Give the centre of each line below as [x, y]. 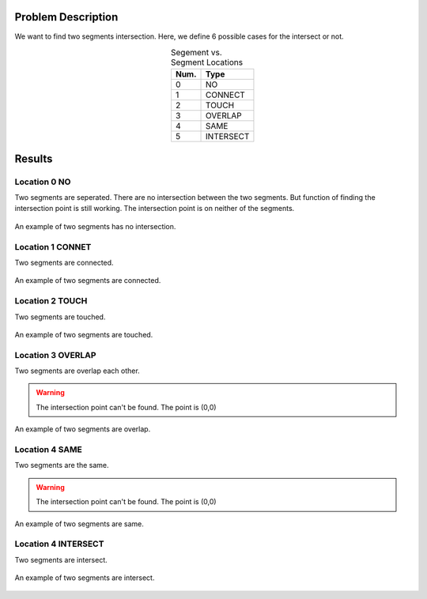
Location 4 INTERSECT [59, 544]
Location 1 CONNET [53, 247]
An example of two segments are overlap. [83, 429]
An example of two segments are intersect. [85, 578]
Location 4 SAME [48, 449]
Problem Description [66, 17]
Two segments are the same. [62, 465]
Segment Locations [207, 62]
